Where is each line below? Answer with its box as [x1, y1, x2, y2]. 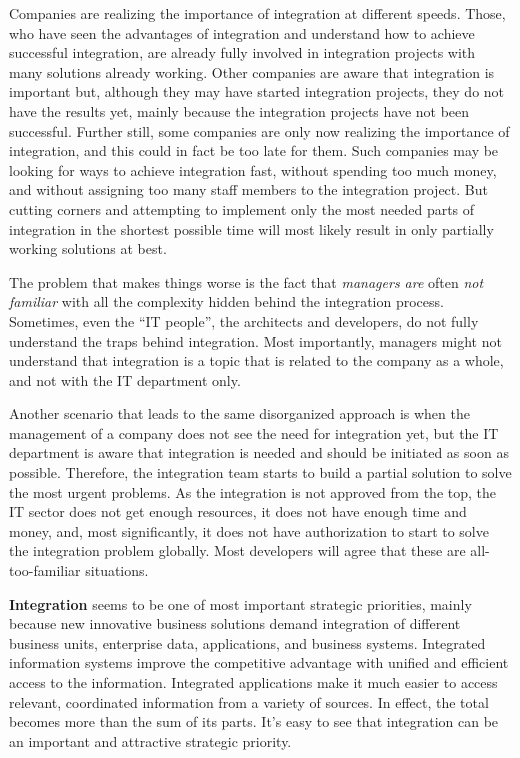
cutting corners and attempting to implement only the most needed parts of [9, 198, 475, 219]
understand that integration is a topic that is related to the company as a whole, [9, 350, 504, 371]
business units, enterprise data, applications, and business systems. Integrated [9, 632, 486, 653]
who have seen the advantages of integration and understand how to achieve [9, 22, 475, 43]
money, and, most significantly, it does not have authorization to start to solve [9, 520, 489, 541]
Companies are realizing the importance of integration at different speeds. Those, [9, 3, 506, 23]
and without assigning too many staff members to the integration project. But [9, 179, 488, 200]
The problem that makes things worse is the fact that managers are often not [9, 271, 484, 292]
